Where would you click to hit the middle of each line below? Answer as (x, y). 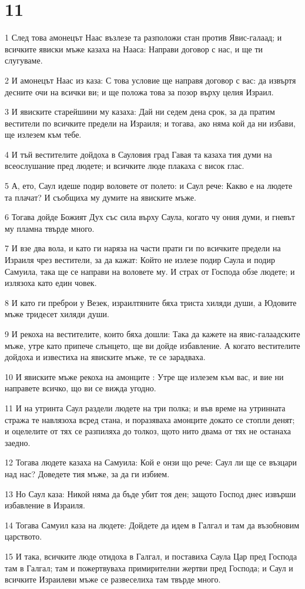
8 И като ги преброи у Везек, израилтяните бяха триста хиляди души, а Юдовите (151, 302)
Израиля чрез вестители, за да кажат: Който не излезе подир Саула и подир (140, 260)
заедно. (18, 442)
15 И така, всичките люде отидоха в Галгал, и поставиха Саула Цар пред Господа (151, 556)
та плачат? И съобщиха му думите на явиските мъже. (100, 197)
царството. (24, 536)
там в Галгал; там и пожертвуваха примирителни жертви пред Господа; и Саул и (149, 568)
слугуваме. (24, 60)
